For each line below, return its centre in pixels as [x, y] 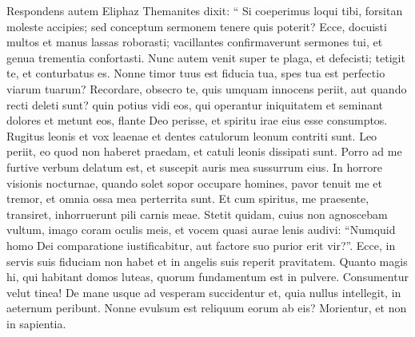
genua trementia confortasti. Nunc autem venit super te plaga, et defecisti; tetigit [206, 57]
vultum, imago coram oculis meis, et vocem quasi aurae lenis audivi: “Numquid [201, 230]
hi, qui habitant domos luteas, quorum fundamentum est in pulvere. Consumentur [207, 277]
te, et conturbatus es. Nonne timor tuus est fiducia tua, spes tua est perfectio [196, 73]
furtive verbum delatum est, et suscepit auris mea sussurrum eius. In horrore [194, 167]
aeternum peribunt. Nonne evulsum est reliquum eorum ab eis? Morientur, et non [207, 308]
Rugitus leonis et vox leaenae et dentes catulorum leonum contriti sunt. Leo [192, 135]
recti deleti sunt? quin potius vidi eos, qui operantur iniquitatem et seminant [195, 104]
